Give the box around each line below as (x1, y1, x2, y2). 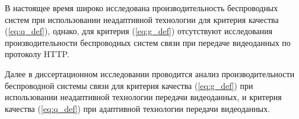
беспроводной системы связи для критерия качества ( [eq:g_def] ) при (5, 79, 253, 91)
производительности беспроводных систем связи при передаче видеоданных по (5, 36, 291, 48)
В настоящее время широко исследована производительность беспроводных (5, 2, 278, 14)
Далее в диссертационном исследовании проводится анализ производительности (5, 67, 295, 80)
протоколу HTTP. (5, 48, 69, 60)
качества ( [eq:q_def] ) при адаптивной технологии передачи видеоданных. (5, 102, 271, 114)
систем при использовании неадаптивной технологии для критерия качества (5, 13, 279, 25)
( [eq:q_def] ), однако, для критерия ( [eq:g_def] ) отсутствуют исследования (5, 25, 273, 37)
